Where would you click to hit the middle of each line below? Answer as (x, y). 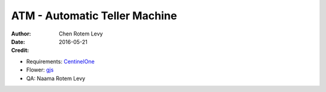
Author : (21, 34)
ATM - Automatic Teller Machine (94, 16)
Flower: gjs (40, 70)
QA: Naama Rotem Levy (56, 78)
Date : (18, 41)
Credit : (20, 51)
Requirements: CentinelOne (60, 61)
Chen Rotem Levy (81, 34)
